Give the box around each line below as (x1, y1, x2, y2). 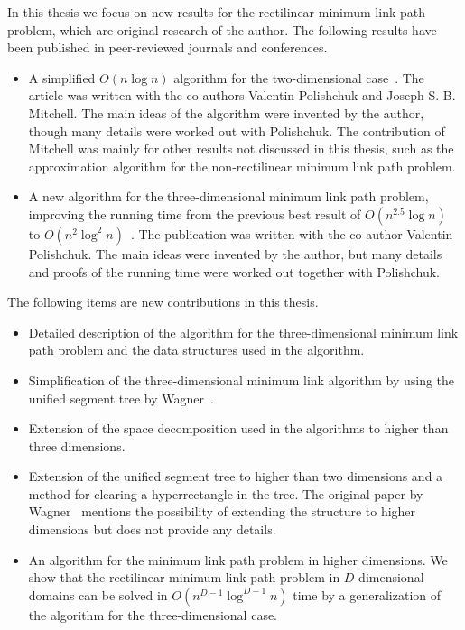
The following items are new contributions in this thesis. (7, 292, 319, 311)
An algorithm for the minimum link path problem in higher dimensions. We (28, 550, 448, 569)
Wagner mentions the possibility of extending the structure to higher (28, 502, 416, 521)
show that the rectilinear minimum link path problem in (28, 568, 340, 587)
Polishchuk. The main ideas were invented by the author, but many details (28, 244, 442, 263)
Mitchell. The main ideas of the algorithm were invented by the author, (28, 103, 424, 122)
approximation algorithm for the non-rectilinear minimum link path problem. (28, 156, 456, 175)
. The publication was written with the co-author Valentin (130, 224, 453, 243)
